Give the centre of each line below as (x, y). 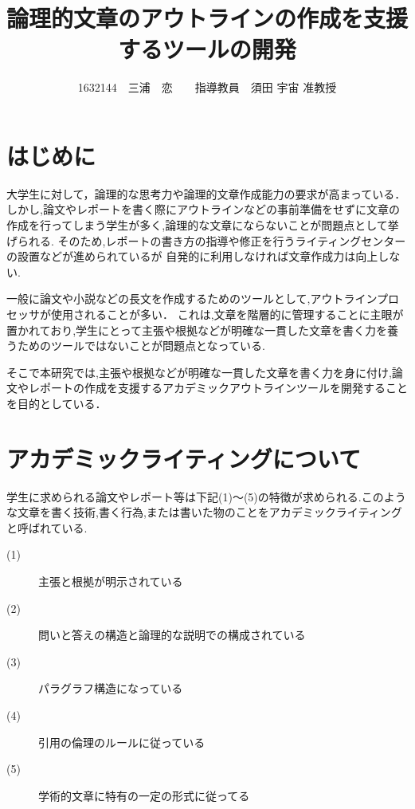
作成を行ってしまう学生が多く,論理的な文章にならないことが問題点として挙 (203, 225)
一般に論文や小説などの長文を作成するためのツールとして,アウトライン (192, 298)
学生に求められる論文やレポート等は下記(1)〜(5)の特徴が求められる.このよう (206, 496)
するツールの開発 (207, 49)
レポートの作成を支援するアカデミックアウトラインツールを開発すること (218, 388)
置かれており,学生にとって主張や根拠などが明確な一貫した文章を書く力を (197, 330)
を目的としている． (57, 403)
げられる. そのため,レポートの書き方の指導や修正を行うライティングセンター (206, 240)
